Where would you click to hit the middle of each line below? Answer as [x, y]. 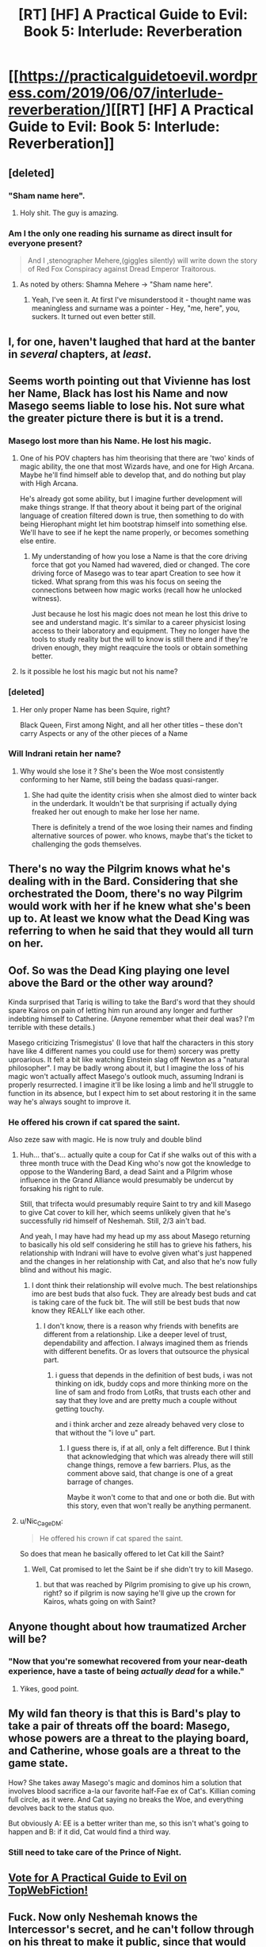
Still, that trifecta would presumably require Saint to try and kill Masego [135, 1204]
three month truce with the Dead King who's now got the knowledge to [135, 1163]
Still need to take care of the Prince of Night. [95, 1852]
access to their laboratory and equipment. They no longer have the [141, 631]
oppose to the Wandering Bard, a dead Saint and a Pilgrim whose [126, 1172]
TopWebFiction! [48, 1890]
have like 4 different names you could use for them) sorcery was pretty [124, 1051]
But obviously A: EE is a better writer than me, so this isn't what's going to [129, 1823]
